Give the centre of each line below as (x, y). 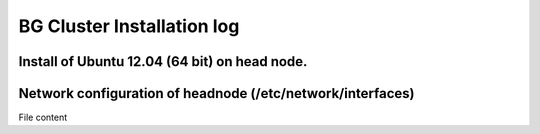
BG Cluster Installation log (129, 26)
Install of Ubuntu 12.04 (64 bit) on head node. (163, 61)
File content (43, 117)
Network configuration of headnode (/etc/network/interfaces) (216, 93)
